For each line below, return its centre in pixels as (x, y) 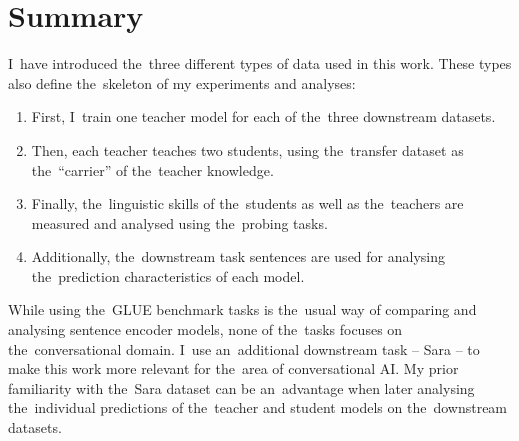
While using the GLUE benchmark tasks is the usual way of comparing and (242, 309)
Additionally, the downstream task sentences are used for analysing (238, 256)
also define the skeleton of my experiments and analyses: (182, 82)
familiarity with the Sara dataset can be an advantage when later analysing (241, 387)
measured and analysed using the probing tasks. (179, 222)
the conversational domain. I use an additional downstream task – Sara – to (244, 348)
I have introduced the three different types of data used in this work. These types (260, 63)
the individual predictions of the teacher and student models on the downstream (258, 407)
